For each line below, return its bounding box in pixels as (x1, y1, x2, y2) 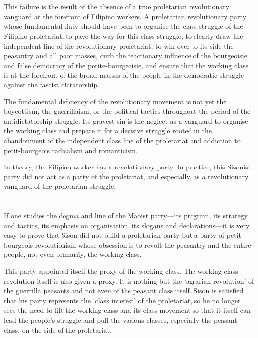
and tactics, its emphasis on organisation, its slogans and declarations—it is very (4, 220, 250, 230)
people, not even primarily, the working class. (4, 249, 142, 259)
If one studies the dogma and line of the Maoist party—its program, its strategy (4, 210, 248, 221)
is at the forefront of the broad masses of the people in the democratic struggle (4, 70, 244, 80)
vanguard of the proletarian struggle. (4, 181, 116, 191)
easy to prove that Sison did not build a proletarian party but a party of (4, 230, 225, 240)
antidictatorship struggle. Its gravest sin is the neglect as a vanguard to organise (4, 115, 248, 126)
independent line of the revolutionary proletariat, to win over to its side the (4, 40, 234, 51)
